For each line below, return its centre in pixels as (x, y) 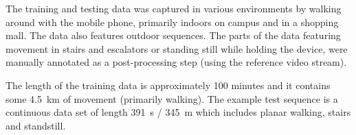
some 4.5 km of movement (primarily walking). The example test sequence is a (172, 98)
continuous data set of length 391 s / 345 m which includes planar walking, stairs (178, 112)
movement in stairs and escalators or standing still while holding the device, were (177, 48)
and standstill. (36, 125)
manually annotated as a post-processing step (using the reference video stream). (176, 62)
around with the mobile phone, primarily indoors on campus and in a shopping (172, 22)
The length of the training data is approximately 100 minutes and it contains (168, 85)
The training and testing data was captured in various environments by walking (174, 8)
